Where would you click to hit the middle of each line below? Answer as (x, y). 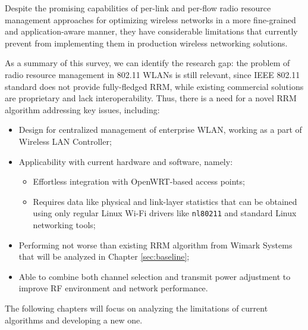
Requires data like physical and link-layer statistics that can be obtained (165, 201)
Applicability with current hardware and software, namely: (126, 161)
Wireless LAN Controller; (65, 141)
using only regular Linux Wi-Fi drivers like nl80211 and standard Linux (165, 213)
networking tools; (64, 224)
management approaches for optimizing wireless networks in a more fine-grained (150, 19)
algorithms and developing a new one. (74, 320)
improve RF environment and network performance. (113, 288)
